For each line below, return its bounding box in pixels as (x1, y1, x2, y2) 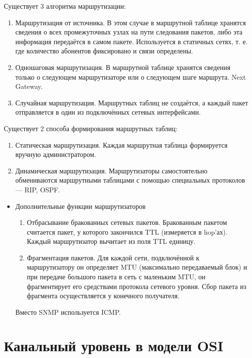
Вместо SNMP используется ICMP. (15, 307, 121, 317)
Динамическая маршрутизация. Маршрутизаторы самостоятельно (15, 165, 208, 175)
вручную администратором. (15, 149, 96, 159)
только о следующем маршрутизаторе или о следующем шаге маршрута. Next (15, 71, 246, 82)
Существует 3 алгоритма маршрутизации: (4, 1, 126, 11)
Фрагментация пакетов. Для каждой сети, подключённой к (27, 252, 200, 262)
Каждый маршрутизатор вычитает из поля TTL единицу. (27, 236, 196, 246)
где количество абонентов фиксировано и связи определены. (15, 46, 193, 56)
